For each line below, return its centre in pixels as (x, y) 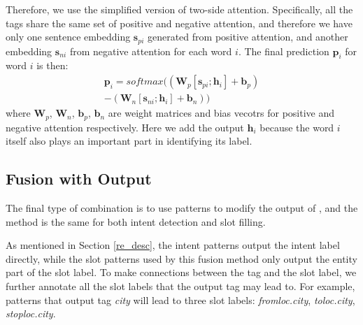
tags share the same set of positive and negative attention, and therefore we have (179, 23)
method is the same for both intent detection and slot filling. (136, 221)
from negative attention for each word (151, 51)
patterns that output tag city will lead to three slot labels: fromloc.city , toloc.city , (180, 299)
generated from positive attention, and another (248, 37)
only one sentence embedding (68, 37)
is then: (52, 65)
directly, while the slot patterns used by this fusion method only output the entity (181, 258)
